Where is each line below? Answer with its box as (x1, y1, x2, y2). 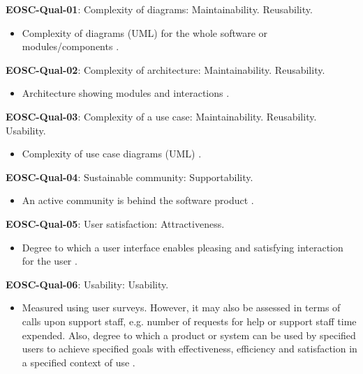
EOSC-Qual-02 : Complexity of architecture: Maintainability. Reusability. (6, 62, 325, 77)
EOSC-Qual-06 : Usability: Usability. (6, 276, 169, 291)
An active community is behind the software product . (22, 193, 254, 208)
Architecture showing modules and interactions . (22, 86, 230, 100)
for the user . (22, 254, 77, 268)
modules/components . (22, 39, 119, 54)
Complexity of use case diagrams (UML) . (22, 146, 202, 161)
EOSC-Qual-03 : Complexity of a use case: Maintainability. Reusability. (6, 109, 317, 123)
